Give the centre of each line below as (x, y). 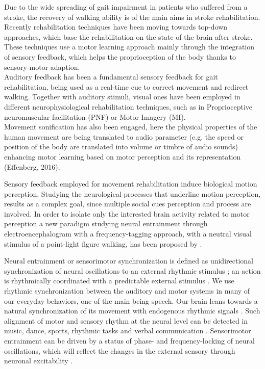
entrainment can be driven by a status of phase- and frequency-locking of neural (129, 340)
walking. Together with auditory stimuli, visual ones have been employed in (122, 97)
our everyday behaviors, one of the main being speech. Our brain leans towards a (131, 300)
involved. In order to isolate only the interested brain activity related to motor (127, 213)
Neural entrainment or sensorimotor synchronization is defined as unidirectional (129, 261)
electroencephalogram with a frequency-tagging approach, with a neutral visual (128, 234)
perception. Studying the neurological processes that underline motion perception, (132, 193)
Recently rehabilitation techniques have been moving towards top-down (116, 27)
